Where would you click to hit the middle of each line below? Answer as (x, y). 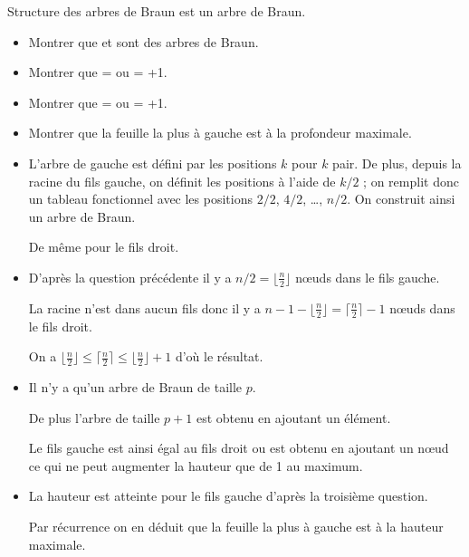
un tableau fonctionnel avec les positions (140, 199)
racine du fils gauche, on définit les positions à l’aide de (182, 181)
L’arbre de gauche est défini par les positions (153, 163)
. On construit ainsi (401, 199)
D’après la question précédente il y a (130, 277)
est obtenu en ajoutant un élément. (293, 417)
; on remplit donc (411, 181)
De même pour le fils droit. (104, 247)
